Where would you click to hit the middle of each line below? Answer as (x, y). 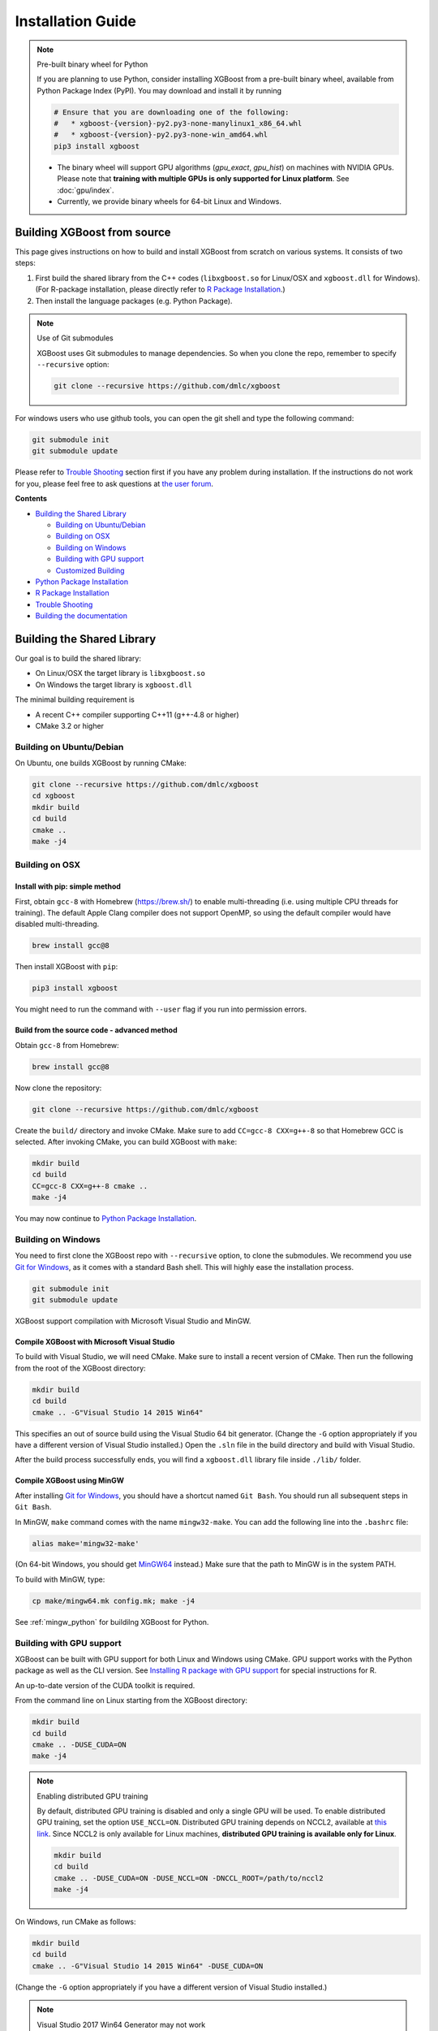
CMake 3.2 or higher (70, 725)
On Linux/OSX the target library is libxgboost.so (120, 673)
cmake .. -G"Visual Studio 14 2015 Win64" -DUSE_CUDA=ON (148, 1966)
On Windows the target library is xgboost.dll (114, 684)
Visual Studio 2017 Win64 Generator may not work (121, 2025)
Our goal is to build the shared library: (78, 658)
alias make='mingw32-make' (86, 1543)
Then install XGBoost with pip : (67, 967)
